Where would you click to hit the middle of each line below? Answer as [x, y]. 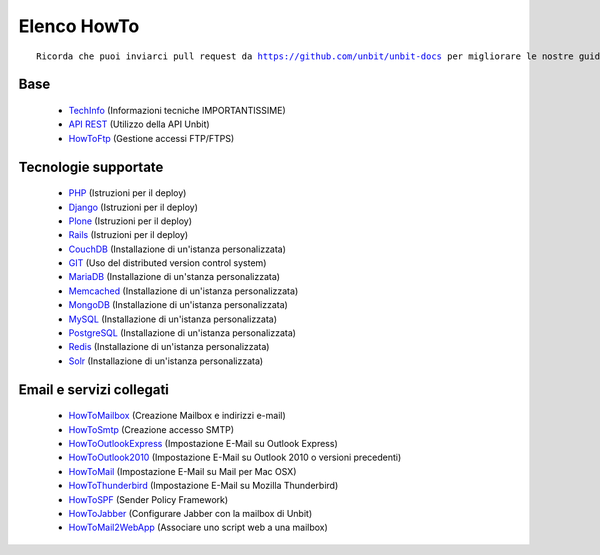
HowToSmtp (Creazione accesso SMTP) [151, 429]
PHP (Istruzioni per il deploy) [127, 193]
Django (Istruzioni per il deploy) [133, 207]
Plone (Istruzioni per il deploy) [130, 221]
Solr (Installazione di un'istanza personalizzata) [166, 361]
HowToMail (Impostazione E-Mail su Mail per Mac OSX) [182, 471]
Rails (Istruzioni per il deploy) [128, 235]
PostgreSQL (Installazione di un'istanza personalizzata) [182, 333]
